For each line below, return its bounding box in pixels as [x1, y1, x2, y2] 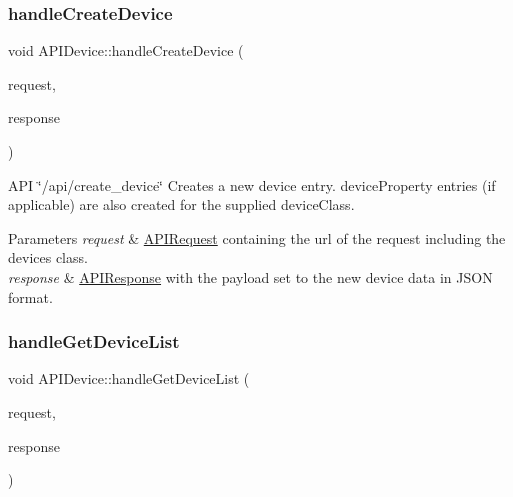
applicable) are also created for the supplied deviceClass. [8, 194, 355, 215]
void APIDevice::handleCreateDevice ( [8, 40, 244, 61]
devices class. [8, 247, 88, 268]
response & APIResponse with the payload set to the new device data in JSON [8, 266, 493, 287]
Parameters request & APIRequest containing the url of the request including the [8, 227, 506, 248]
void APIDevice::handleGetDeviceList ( [8, 368, 250, 389]
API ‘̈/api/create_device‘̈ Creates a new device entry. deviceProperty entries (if [8, 174, 496, 195]
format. [8, 286, 53, 307]
